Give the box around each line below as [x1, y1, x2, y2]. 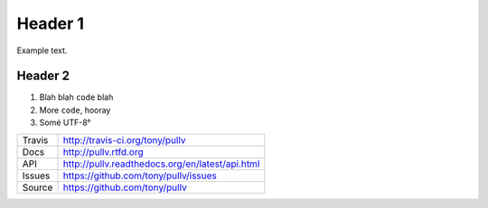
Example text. [16, 45, 68, 56]
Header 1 [16, 14, 85, 33]
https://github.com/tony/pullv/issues [62, 169, 217, 182]
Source [22, 181, 53, 194]
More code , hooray [39, 104, 111, 115]
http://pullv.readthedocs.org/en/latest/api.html [62, 158, 260, 170]
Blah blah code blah [39, 92, 114, 103]
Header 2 [16, 68, 70, 84]
